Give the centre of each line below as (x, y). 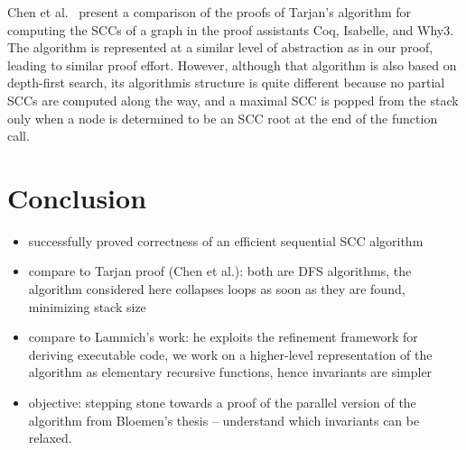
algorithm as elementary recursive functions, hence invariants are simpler (230, 372)
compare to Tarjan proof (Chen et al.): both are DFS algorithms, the (220, 271)
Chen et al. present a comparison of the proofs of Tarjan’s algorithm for (210, 12)
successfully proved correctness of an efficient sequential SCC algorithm (226, 240)
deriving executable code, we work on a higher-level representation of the (230, 354)
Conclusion (77, 197)
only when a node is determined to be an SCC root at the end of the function (223, 118)
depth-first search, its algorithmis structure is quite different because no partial (226, 83)
